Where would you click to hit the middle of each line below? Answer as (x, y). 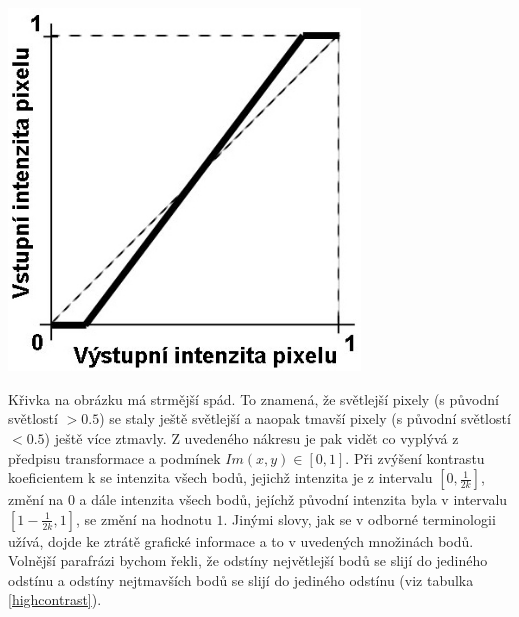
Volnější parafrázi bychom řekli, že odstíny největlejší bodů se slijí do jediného (248, 560)
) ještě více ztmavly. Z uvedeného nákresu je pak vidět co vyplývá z (251, 437)
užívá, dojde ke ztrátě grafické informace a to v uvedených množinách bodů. (241, 540)
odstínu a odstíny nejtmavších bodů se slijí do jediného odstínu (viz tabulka (241, 579)
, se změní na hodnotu (144, 518)
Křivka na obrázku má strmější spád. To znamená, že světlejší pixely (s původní (253, 398)
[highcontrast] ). (55, 599)
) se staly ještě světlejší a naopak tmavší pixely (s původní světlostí (305, 418)
